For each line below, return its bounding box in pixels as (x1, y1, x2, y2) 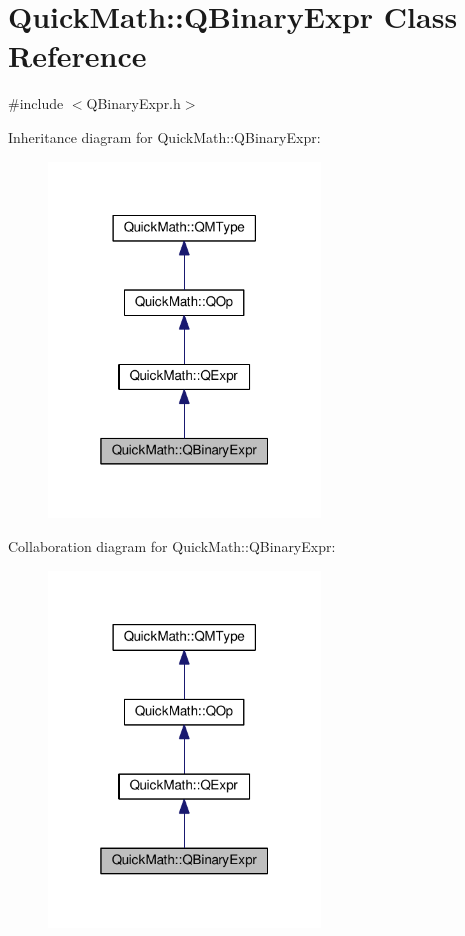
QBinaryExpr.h (86, 93, 181, 114)
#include (8, 93, 64, 114)
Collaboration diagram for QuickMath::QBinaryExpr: (8, 536, 336, 557)
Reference (8, 35, 147, 76)
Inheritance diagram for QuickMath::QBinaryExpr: (8, 126, 321, 147)
